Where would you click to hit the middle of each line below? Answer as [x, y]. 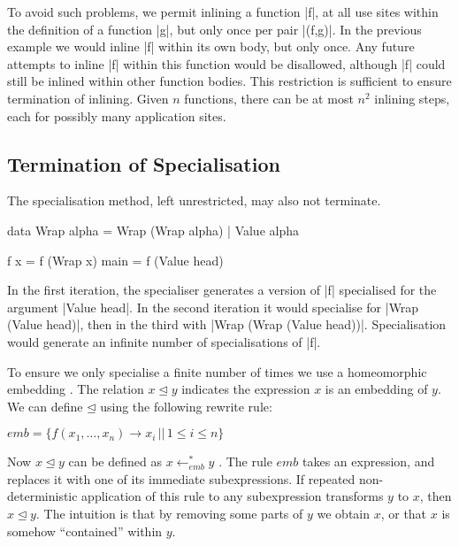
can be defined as [115, 461]
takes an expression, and [369, 461]
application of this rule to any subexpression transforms [233, 496]
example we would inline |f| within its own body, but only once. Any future [211, 46]
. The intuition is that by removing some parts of [169, 514]
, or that [404, 514]
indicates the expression [246, 389]
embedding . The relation [76, 389]
